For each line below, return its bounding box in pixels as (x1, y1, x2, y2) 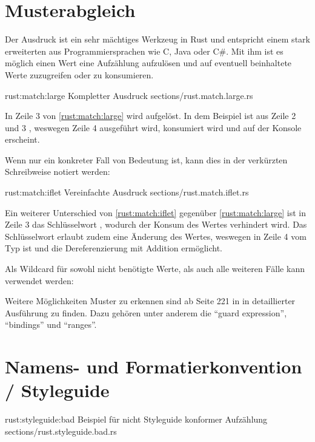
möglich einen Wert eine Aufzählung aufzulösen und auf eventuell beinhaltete (5, 56, 292, 69)
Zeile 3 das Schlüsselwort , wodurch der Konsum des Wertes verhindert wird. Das (5, 218, 307, 231)
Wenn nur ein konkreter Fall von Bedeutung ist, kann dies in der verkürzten (5, 153, 288, 166)
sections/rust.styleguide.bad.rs (5, 424, 117, 437)
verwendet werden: (5, 274, 74, 287)
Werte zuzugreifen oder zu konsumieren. (5, 68, 154, 81)
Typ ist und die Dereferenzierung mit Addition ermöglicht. (5, 242, 223, 254)
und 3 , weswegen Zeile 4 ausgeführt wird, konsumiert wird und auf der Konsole (5, 121, 302, 134)
